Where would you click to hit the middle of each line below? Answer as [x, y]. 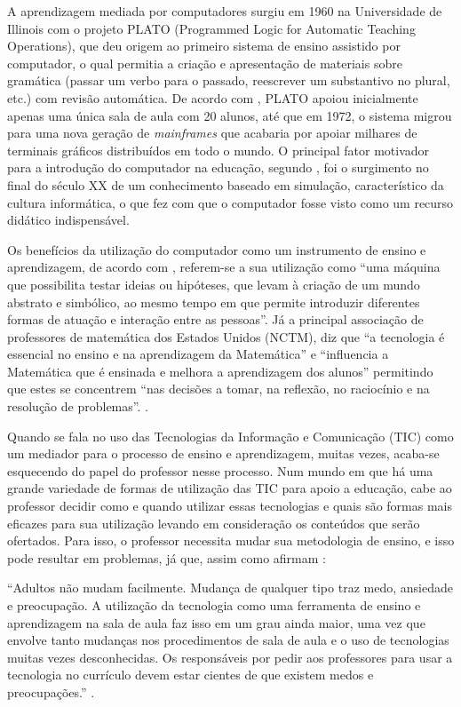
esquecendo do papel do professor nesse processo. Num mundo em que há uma [220, 470]
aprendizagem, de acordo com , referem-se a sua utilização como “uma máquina [224, 267]
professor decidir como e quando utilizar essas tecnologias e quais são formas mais [230, 506]
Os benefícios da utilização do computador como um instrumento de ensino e [217, 249]
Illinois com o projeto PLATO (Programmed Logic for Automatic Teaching [211, 28]
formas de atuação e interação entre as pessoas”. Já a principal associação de [215, 319]
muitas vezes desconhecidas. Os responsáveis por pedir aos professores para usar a [230, 657]
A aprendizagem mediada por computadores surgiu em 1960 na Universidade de [225, 11]
